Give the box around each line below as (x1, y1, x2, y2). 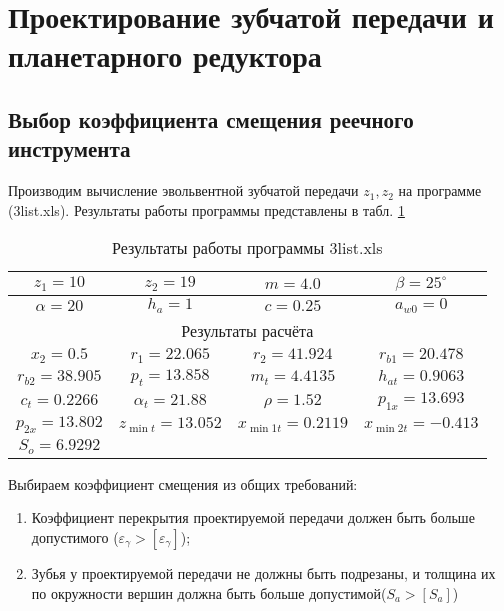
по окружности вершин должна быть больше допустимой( (31, 582, 387, 603)
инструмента (8, 133, 131, 164)
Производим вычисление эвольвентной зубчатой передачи (8, 180, 359, 201)
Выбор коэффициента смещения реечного (8, 103, 414, 134)
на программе (398, 180, 482, 201)
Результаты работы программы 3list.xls (111, 236, 383, 260)
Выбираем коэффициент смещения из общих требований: (8, 473, 358, 494)
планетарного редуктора (8, 35, 322, 76)
